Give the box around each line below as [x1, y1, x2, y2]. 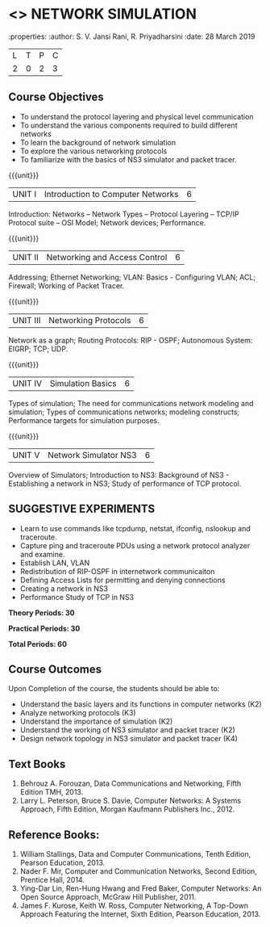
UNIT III [12, 314, 41, 325]
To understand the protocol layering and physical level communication [19, 111, 254, 121]
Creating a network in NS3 [19, 583, 109, 594]
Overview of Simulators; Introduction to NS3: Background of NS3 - [8, 470, 230, 480]
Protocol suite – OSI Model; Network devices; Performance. [8, 217, 206, 227]
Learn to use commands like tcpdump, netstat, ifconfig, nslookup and [19, 523, 251, 533]
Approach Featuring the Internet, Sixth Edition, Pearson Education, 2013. [19, 909, 261, 919]
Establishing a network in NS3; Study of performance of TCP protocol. [8, 478, 242, 489]
